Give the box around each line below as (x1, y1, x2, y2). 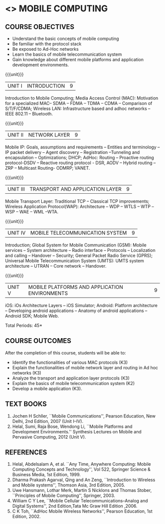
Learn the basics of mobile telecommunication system (12, 51, 122, 57)
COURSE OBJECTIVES (5, 23, 75, 31)
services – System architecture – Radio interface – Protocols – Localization (5, 247, 156, 253)
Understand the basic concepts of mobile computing (12, 35, 119, 41)
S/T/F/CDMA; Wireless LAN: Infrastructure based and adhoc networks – (5, 105, 151, 111)
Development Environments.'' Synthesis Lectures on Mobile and (12, 428, 141, 434)
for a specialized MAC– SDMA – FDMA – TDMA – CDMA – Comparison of (5, 101, 152, 106)
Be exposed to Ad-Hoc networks (12, 46, 79, 52)
